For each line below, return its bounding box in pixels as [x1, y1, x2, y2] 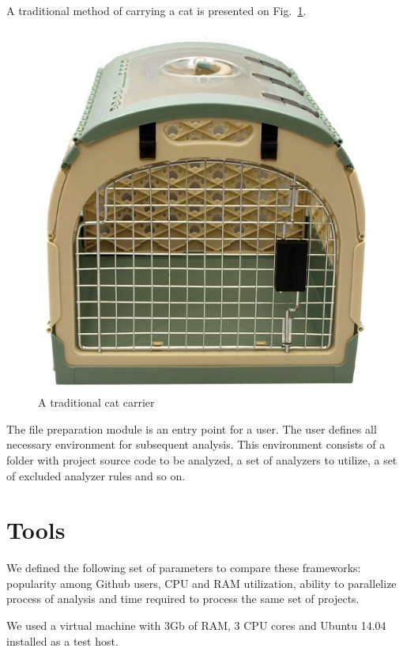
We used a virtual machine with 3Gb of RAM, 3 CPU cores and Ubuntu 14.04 [6, 617, 386, 634]
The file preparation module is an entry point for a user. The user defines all [6, 420, 377, 437]
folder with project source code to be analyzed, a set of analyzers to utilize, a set [6, 451, 397, 468]
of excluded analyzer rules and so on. [6, 467, 186, 483]
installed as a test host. [6, 632, 119, 649]
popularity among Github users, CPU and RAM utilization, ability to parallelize [6, 574, 397, 591]
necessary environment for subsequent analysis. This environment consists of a [6, 436, 386, 453]
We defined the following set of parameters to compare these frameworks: [6, 559, 361, 576]
